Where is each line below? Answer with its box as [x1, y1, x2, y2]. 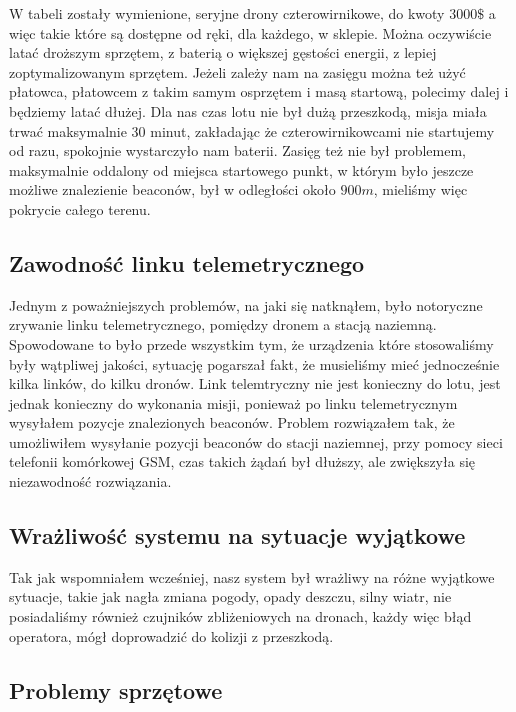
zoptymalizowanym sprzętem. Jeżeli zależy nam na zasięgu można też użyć [9, 61, 466, 82]
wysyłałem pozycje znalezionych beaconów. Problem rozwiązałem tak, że [9, 412, 455, 433]
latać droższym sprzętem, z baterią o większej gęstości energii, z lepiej [9, 42, 437, 63]
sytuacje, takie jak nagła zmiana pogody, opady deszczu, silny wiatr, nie [9, 586, 452, 607]
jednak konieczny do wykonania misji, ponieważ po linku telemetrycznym [9, 392, 458, 413]
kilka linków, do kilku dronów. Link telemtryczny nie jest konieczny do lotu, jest [9, 373, 501, 394]
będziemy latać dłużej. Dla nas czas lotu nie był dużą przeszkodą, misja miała [9, 100, 487, 121]
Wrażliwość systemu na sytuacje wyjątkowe [9, 520, 466, 551]
